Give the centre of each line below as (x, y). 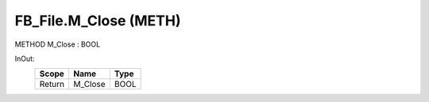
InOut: (25, 59)
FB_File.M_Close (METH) (98, 21)
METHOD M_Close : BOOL (58, 44)
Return (52, 85)
